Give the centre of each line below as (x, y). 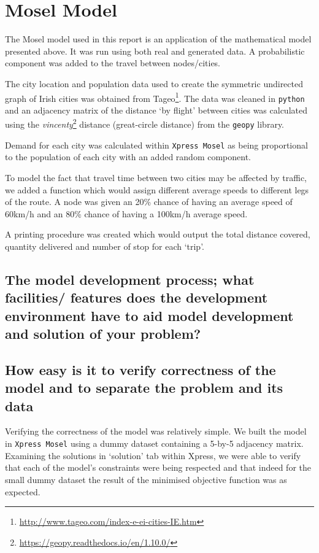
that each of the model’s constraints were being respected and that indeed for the (158, 467)
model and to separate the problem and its (144, 388)
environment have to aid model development (149, 315)
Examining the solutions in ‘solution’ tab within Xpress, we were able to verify (153, 455)
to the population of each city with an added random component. (128, 157)
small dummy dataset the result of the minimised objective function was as (146, 479)
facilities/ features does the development (136, 297)
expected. (23, 491)
